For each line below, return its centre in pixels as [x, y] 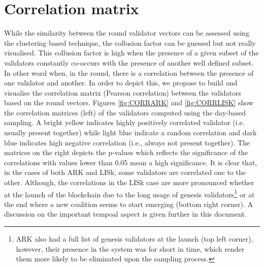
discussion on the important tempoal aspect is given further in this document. [125, 214]
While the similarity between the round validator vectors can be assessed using [127, 33]
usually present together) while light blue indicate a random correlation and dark [130, 132]
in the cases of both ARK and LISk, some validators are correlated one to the [125, 172]
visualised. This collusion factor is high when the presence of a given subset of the [131, 53]
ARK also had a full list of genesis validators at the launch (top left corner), [135, 239]
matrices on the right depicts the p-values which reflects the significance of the [126, 152]
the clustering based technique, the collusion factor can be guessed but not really [130, 42]
